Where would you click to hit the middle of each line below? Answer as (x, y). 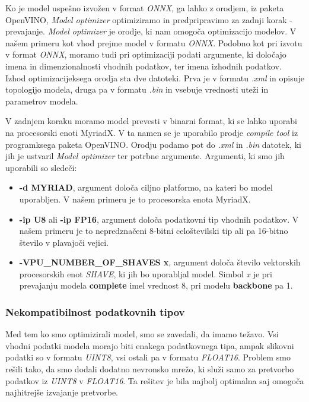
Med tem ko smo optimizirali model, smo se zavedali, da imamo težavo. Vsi (142, 334)
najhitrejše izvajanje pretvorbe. (62, 392)
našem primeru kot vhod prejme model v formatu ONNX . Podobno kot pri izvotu (154, 42)
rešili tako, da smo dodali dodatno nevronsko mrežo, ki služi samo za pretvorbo (150, 369)
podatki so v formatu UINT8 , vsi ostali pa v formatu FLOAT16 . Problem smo (148, 357)
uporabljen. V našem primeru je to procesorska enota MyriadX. (135, 199)
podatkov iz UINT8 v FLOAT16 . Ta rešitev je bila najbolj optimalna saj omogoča (155, 380)
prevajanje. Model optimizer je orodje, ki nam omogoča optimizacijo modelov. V (151, 31)
